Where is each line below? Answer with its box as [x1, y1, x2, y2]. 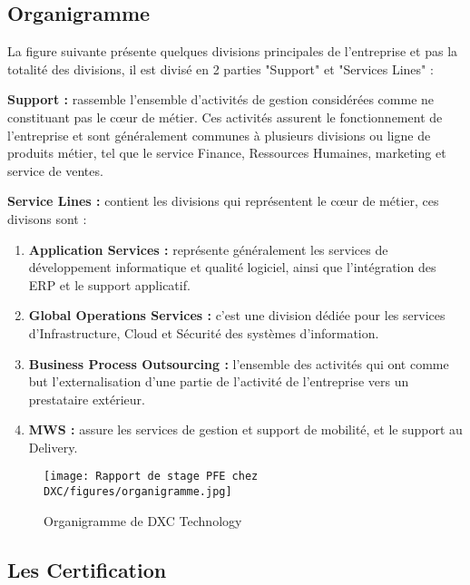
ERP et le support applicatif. [28, 275, 191, 294]
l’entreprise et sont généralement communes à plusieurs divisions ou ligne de [7, 125, 431, 144]
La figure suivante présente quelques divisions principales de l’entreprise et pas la [7, 42, 458, 61]
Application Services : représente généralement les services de [28, 239, 388, 258]
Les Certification [7, 555, 167, 583]
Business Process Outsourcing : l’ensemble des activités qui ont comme [28, 354, 449, 373]
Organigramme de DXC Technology [44, 511, 242, 530]
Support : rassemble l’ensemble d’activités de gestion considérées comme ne [7, 90, 435, 109]
